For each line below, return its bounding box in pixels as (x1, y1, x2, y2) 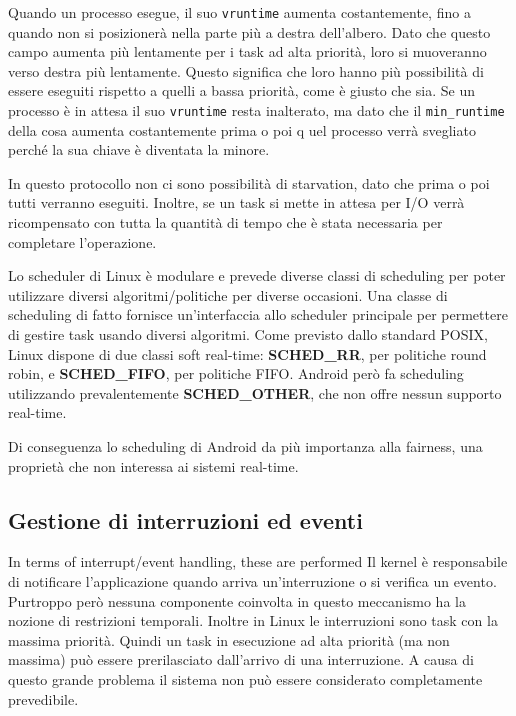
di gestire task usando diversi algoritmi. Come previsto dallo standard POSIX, (8, 324, 488, 345)
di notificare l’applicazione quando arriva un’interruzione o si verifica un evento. (8, 570, 497, 591)
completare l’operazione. (8, 231, 157, 252)
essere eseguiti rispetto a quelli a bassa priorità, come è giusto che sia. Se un (8, 80, 475, 101)
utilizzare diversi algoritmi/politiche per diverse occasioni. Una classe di (8, 284, 448, 305)
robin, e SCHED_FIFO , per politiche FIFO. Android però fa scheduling (8, 363, 464, 384)
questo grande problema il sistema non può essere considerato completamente (8, 668, 483, 689)
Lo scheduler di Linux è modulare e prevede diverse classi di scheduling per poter (8, 265, 506, 286)
